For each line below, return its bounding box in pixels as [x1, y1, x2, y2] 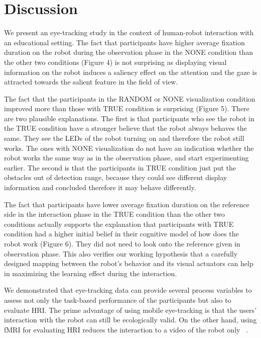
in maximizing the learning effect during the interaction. [4, 268, 177, 278]
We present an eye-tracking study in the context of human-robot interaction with [4, 27, 254, 38]
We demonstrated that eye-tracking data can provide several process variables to [4, 285, 252, 295]
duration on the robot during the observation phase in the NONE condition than [4, 47, 253, 57]
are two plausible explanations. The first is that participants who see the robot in [4, 113, 254, 123]
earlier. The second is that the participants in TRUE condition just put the [4, 162, 236, 173]
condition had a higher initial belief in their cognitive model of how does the [4, 228, 239, 239]
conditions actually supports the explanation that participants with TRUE [4, 218, 234, 229]
